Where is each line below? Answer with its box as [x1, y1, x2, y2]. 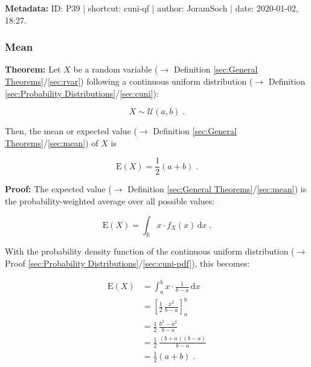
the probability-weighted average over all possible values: [5, 195, 215, 207]
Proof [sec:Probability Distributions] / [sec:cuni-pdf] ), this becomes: [5, 257, 250, 270]
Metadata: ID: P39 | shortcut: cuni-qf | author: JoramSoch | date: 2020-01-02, [5, 2, 298, 14]
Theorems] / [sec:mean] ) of [5, 136, 98, 149]
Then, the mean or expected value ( [5, 125, 137, 137]
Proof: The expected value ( [5, 183, 112, 195]
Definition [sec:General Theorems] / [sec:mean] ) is [127, 183, 307, 195]
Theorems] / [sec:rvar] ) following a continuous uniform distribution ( [5, 75, 253, 87]
